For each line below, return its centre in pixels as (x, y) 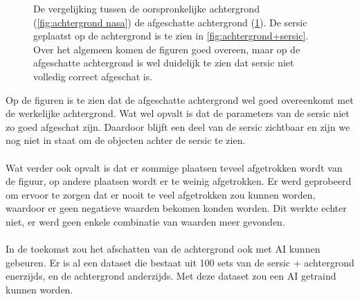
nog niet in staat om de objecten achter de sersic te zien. (126, 140)
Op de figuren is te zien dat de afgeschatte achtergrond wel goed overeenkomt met (180, 99)
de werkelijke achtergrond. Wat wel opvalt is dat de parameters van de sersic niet (178, 113)
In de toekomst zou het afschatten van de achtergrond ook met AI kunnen (163, 249)
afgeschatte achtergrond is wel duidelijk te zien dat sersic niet (164, 63)
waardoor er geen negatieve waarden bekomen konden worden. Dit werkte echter (176, 208)
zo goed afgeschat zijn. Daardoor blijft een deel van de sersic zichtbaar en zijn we (178, 126)
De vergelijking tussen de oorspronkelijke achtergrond (146, 8)
